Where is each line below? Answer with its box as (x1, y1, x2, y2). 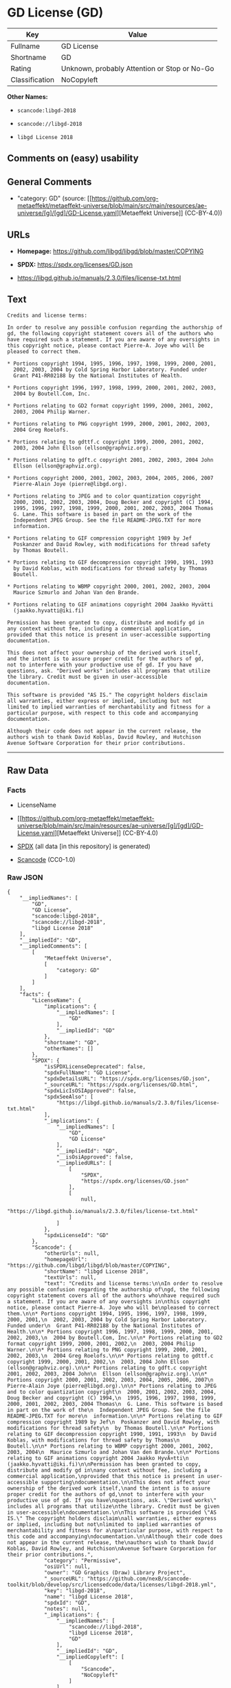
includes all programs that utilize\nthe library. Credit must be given (7, 1503, 220, 1510)
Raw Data (7, 765, 49, 777)
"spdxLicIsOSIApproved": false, (43, 1087, 137, 1094)
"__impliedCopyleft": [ (56, 1654, 125, 1660)
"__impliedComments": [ (19, 942, 88, 949)
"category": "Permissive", (43, 1557, 122, 1564)
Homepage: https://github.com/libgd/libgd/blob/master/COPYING (16, 246, 204, 255)
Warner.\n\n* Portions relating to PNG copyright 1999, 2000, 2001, (7, 1346, 208, 1353)
